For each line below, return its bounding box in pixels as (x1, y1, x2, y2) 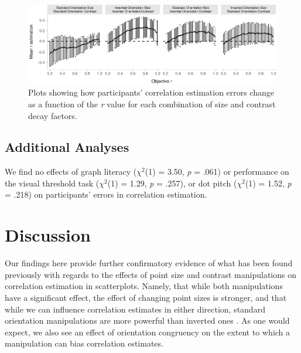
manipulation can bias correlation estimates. (5, 337, 163, 349)
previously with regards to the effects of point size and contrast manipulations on (5, 268, 297, 280)
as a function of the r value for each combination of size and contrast (28, 97, 276, 110)
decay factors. (28, 109, 77, 121)
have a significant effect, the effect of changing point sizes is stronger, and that (5, 291, 287, 303)
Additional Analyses (5, 138, 129, 156)
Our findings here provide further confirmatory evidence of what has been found (5, 257, 293, 269)
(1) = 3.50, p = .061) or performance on (145, 165, 289, 178)
